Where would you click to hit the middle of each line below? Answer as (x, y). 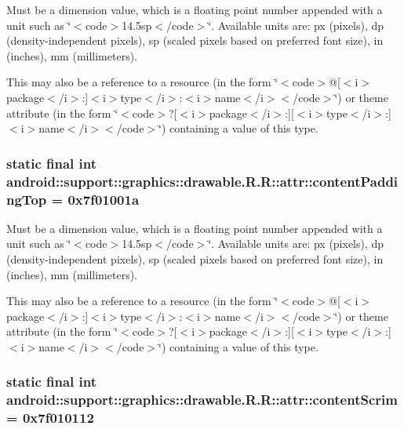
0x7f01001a (104, 199)
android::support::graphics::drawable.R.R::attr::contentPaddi (202, 181)
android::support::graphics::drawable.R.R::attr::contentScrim (202, 400)
